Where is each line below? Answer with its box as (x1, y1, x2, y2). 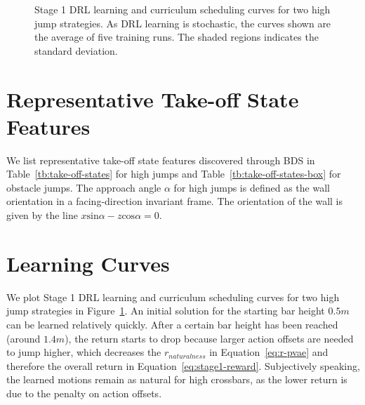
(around (6, 331, 41, 345)
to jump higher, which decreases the (6, 345, 161, 359)
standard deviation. (34, 43, 118, 58)
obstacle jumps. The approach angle (6, 180, 161, 194)
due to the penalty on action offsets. (6, 385, 162, 400)
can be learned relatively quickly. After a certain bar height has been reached (6, 317, 338, 331)
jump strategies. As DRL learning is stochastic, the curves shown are (34, 15, 331, 30)
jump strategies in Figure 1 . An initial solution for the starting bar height (6, 303, 325, 318)
